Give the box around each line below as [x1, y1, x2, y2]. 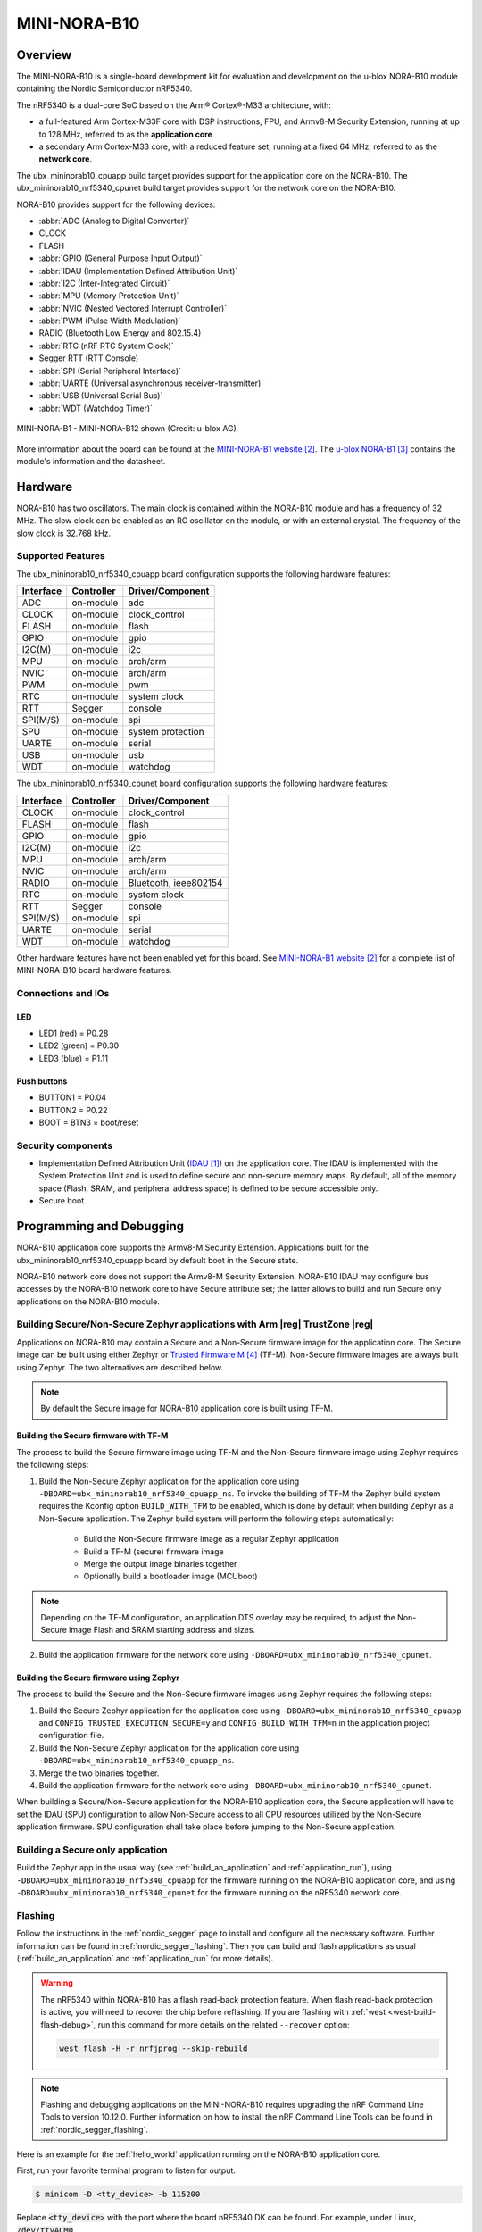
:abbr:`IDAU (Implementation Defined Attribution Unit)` [38, 265, 238, 276]
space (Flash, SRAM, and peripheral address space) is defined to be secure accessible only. [38, 1183, 378, 1194]
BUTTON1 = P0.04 [38, 1092, 107, 1103]
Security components [16, 1139, 113, 1152]
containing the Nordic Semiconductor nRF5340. [16, 83, 193, 94]
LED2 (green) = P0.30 [38, 1040, 120, 1051]
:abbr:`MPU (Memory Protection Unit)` [38, 290, 179, 301]
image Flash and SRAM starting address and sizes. [68, 1625, 256, 1636]
